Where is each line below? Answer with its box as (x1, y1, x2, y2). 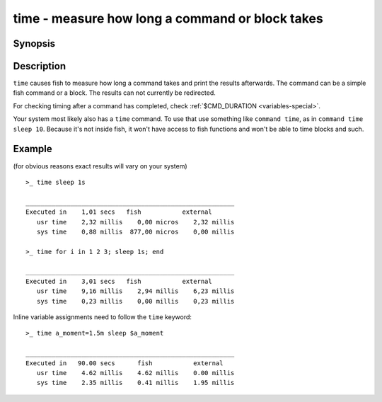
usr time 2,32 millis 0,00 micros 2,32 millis (36, 218, 235, 226)
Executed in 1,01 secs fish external (25, 208, 212, 216)
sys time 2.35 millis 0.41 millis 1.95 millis (36, 379, 235, 387)
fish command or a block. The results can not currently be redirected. (13, 88, 216, 97)
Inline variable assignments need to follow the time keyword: (13, 313, 192, 321)
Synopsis (13, 38, 56, 50)
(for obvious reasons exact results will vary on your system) (13, 161, 187, 170)
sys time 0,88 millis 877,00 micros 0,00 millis (36, 227, 235, 236)
